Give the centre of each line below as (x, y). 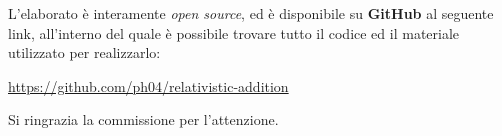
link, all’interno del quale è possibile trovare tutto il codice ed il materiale (234, 32)
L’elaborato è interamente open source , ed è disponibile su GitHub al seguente (251, 13)
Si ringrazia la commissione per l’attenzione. (143, 119)
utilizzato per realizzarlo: (84, 52)
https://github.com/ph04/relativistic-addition (148, 85)
